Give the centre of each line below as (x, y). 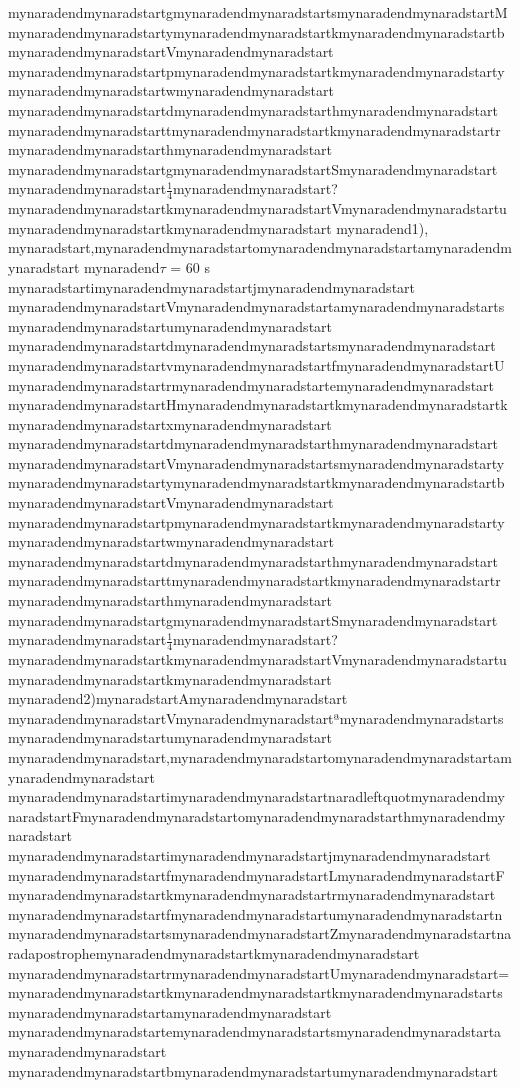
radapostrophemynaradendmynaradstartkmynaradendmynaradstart (214, 952)
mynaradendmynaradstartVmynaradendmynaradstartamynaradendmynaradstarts (256, 306)
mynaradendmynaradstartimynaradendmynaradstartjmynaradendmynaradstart (249, 855)
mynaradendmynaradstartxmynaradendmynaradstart (170, 423)
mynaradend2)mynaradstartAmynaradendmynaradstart (178, 698)
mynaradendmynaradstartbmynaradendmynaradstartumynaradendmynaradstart (253, 1070)
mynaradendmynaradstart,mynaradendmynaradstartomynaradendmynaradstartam (260, 757)
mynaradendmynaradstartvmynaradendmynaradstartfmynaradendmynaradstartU (256, 364)
